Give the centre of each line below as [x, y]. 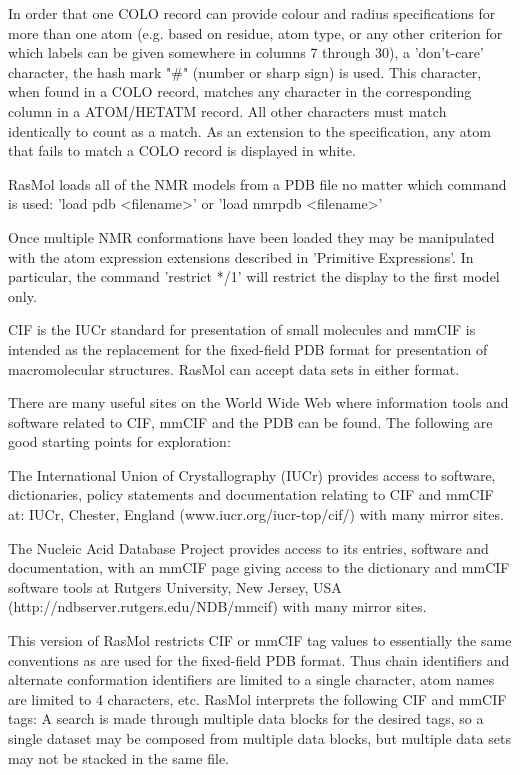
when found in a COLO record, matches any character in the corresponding [240, 91]
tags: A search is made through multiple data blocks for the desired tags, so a [246, 718]
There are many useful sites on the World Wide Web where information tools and [258, 402]
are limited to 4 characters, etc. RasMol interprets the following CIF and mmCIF [257, 698]
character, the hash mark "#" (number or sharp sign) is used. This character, [245, 71]
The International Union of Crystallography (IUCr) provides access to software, [252, 474]
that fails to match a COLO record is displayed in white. [182, 150]
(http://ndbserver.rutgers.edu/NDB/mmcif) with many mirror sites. [217, 606]
